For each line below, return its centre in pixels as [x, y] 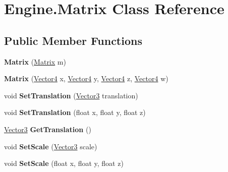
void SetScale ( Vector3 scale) [51, 146]
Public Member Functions [73, 40]
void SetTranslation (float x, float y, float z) [75, 112]
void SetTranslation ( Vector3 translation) [71, 95]
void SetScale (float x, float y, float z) [64, 163]
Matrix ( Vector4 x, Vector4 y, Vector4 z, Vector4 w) [86, 78]
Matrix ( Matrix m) [35, 61]
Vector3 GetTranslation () [48, 129]
